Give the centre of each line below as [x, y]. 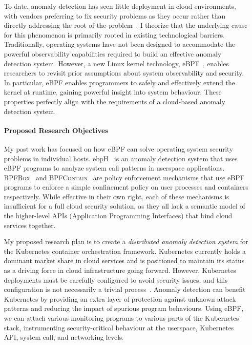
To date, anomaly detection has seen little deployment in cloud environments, [120, 6]
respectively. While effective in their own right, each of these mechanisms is [116, 196]
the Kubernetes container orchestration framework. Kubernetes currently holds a [125, 251]
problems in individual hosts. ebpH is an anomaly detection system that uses [121, 158]
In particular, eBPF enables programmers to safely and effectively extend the [120, 82]
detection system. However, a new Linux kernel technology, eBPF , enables [116, 63]
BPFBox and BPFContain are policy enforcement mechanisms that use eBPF [124, 177]
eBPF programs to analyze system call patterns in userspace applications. [114, 168]
